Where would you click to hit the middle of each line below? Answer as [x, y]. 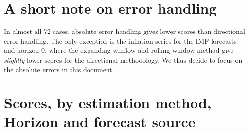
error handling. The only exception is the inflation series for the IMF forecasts [120, 41]
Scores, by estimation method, [108, 103]
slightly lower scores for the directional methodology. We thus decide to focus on [123, 59]
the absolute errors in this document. [59, 69]
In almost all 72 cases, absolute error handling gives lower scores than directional [124, 31]
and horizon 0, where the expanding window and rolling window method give [119, 50]
